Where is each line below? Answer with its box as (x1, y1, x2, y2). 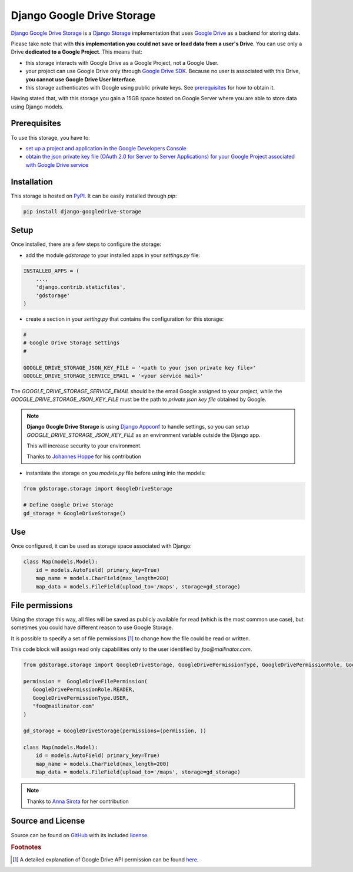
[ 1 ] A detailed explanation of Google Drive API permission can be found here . (12, 855, 199, 863)
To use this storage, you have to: (11, 134, 91, 141)
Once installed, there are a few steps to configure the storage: (11, 241, 162, 248)
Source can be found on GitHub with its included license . (11, 831, 149, 838)
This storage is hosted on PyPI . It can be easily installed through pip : (11, 192, 177, 199)
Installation (11, 177, 53, 187)
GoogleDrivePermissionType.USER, (32, 695, 129, 701)
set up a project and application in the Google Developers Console (25, 144, 187, 152)
